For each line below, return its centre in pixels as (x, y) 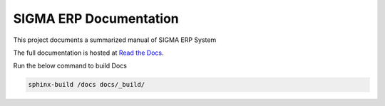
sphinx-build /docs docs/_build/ (87, 85)
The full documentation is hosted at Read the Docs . (88, 53)
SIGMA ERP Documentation (96, 18)
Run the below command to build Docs (70, 66)
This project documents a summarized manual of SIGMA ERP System (115, 40)
